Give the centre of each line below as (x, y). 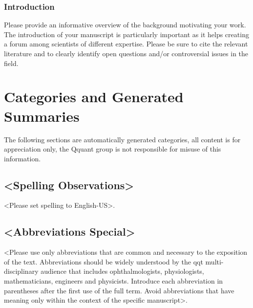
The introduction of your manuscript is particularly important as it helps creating (126, 34)
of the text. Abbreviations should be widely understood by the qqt (104, 261)
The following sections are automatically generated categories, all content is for (122, 139)
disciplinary (21, 271)
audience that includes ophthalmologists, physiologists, (122, 271)
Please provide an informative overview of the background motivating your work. (125, 25)
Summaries (42, 116)
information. (22, 158)
